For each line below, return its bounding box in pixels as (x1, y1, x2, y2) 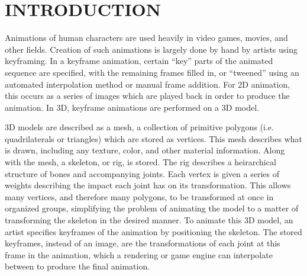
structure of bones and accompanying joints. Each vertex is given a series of (5, 167, 279, 179)
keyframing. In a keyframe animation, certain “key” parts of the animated (5, 54, 273, 67)
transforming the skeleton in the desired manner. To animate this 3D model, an (5, 214, 293, 226)
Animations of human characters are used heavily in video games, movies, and (5, 31, 288, 44)
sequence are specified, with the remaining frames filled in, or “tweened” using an (5, 66, 299, 78)
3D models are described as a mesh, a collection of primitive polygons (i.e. (5, 121, 274, 133)
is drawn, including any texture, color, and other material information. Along (5, 144, 285, 156)
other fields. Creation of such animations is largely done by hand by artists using (5, 43, 298, 55)
